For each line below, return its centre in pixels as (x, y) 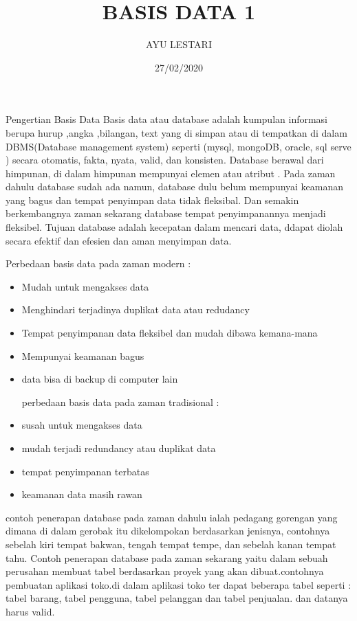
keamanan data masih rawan (82, 494)
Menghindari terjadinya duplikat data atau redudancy (136, 309)
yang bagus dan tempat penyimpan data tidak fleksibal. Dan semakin (152, 200)
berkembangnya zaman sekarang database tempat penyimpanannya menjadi (166, 213)
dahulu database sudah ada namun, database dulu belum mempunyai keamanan (175, 187)
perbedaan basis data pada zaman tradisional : (120, 402)
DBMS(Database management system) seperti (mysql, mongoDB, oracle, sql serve (178, 146)
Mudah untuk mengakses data (85, 286)
